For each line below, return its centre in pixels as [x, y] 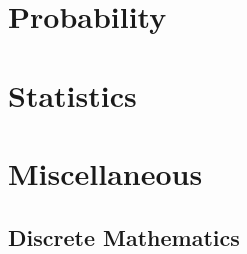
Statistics [72, 94]
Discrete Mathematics [124, 236]
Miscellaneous [105, 172]
